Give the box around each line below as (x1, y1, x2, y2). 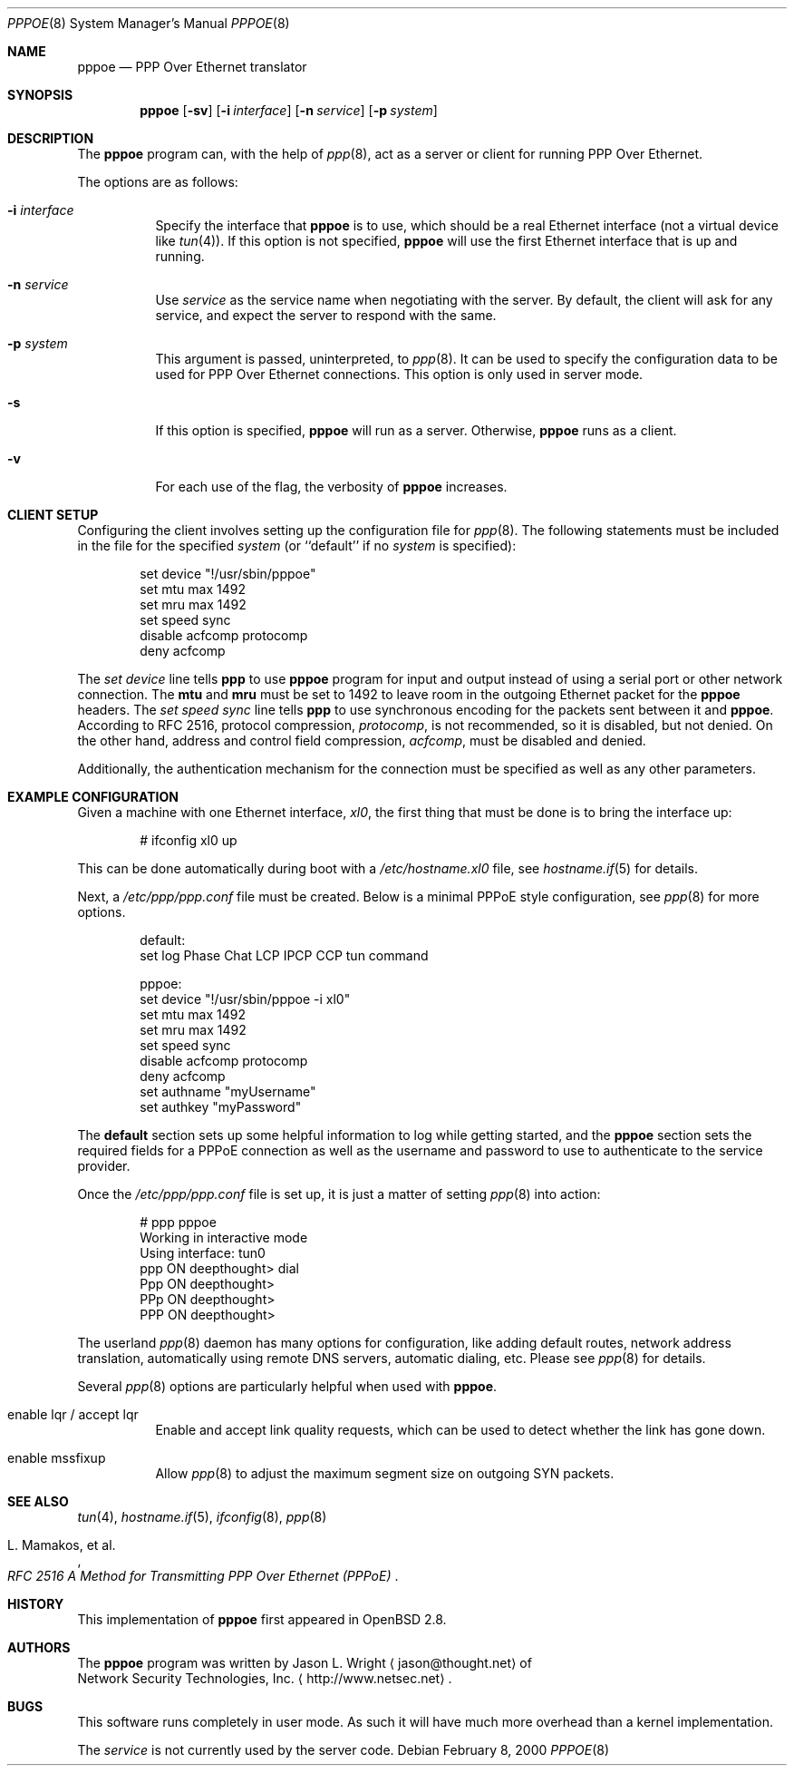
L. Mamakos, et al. (7, 1537, 116, 1553)
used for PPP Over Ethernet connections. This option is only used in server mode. (155, 366, 644, 382)
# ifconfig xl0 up (140, 833, 237, 848)
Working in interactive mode (140, 1230, 308, 1245)
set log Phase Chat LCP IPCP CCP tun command (140, 948, 429, 963)
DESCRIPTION (7, 131, 94, 146)
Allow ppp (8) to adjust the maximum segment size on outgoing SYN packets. (155, 1466, 615, 1481)
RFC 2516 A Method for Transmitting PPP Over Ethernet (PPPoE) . (7, 1568, 399, 1583)
